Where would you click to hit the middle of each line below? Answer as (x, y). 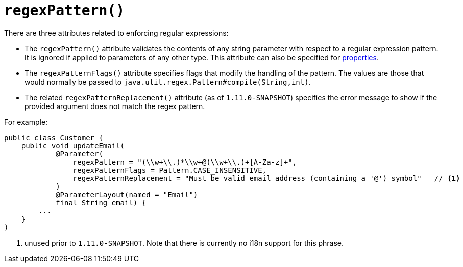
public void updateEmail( (73, 145)
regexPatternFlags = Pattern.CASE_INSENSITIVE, (170, 170)
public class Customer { (54, 137)
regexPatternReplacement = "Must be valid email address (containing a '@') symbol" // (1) (266, 178)
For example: (26, 122)
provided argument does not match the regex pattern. (115, 106)
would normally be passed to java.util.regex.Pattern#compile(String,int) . (168, 82)
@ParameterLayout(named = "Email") (127, 194)
